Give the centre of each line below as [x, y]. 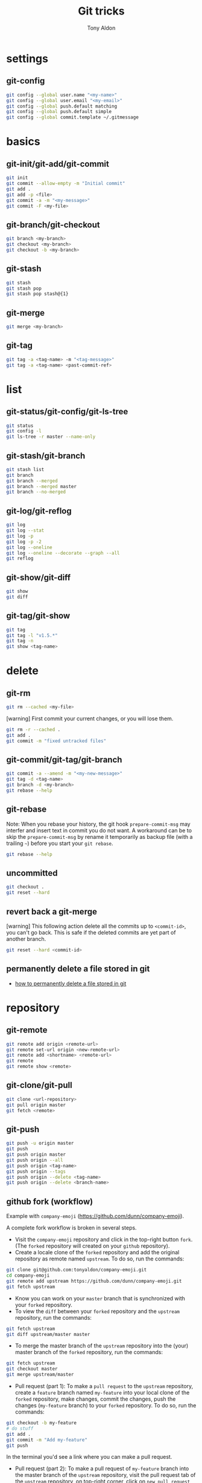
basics [23, 142]
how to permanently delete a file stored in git [71, 983]
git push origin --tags [36, 1172]
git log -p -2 [24, 542]
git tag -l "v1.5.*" [32, 635]
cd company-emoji [28, 1276]
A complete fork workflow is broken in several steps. [71, 1228]
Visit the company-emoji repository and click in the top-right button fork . [104, 1240]
